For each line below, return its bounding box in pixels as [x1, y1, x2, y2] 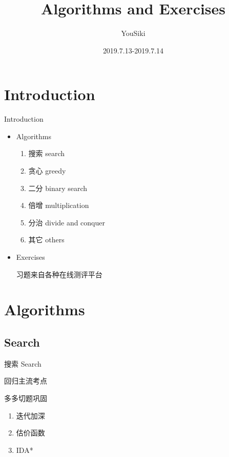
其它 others [28, 234, 65, 245]
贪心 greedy [28, 165, 66, 176]
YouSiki [121, 28, 145, 39]
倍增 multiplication [28, 200, 89, 211]
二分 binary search [28, 182, 88, 193]
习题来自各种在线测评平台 [16, 269, 102, 279]
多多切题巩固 [4, 392, 47, 403]
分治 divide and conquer [28, 217, 105, 227]
